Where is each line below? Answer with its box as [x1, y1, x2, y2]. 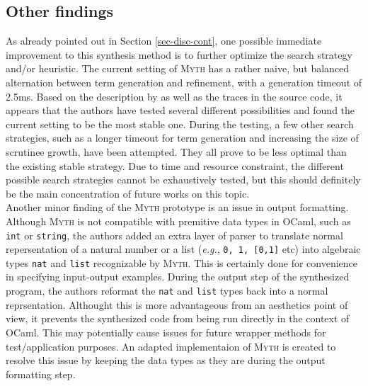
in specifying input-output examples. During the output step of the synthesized [6, 269, 350, 284]
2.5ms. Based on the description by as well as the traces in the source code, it [6, 89, 343, 103]
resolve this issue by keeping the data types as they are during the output [6, 353, 326, 368]
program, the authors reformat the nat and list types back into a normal [6, 283, 328, 298]
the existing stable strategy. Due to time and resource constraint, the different [6, 158, 344, 173]
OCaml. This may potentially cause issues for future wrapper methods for [6, 324, 326, 339]
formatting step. [6, 366, 76, 381]
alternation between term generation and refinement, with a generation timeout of [6, 74, 362, 89]
